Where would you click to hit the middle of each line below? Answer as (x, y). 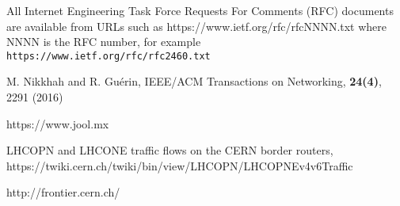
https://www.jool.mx (58, 123)
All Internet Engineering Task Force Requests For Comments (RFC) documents (200, 10)
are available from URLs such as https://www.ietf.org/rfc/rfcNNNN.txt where (197, 26)
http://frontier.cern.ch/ (63, 192)
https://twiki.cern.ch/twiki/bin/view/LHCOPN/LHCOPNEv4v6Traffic (180, 165)
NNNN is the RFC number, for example (104, 42)
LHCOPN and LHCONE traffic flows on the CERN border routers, (170, 150)
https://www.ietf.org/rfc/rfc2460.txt (109, 56)
